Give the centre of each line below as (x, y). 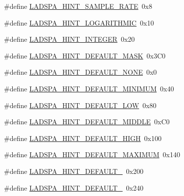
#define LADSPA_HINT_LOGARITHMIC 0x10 (79, 22)
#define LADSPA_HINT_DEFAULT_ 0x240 (74, 187)
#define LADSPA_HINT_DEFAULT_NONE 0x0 (80, 72)
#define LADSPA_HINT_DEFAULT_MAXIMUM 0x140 (92, 154)
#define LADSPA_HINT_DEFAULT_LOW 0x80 (80, 105)
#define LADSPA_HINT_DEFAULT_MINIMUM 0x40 (89, 88)
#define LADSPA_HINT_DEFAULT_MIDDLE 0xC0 (87, 122)
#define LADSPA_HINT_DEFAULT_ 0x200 (74, 171)
